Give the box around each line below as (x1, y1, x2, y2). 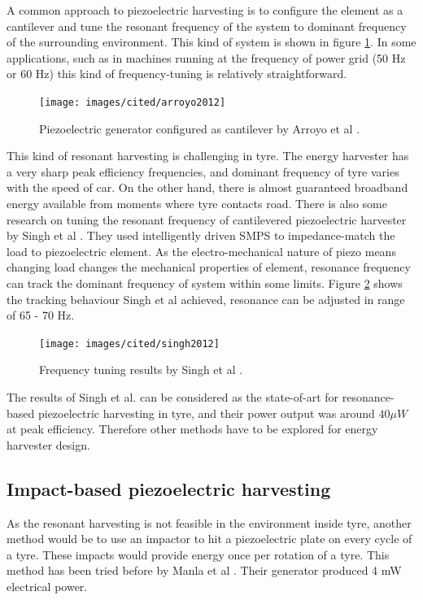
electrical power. (7, 577, 88, 594)
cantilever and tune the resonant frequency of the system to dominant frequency (7, 17, 407, 34)
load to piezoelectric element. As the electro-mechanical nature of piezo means (7, 242, 396, 259)
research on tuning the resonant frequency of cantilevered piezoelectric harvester (7, 211, 407, 228)
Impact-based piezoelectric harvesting (7, 476, 331, 501)
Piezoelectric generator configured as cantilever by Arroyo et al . (39, 120, 360, 137)
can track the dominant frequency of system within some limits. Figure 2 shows (7, 274, 403, 291)
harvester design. (7, 436, 90, 453)
